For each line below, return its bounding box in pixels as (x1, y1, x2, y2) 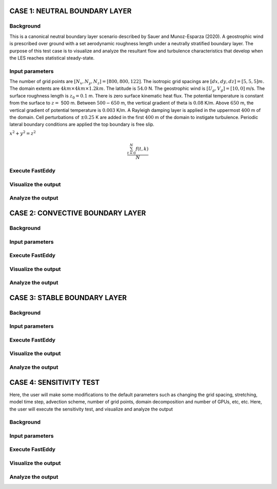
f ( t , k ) (135, 146, 149, 152)
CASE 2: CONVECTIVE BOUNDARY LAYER (9, 209, 146, 218)
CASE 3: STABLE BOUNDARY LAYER (9, 293, 127, 302)
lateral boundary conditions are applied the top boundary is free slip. (9, 121, 155, 128)
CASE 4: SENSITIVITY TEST (9, 378, 100, 387)
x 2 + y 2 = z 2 (9, 130, 36, 136)
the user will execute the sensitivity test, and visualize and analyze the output (9, 406, 173, 412)
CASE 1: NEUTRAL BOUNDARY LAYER (9, 7, 132, 15)
